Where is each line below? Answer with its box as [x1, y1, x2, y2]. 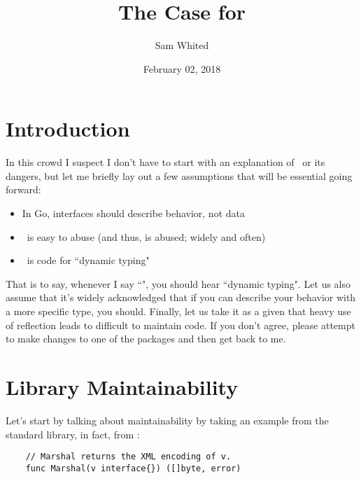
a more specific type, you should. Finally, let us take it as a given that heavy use [6, 304, 351, 318]
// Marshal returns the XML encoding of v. [25, 452, 232, 462]
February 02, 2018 [143, 61, 221, 76]
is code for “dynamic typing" [27, 253, 150, 268]
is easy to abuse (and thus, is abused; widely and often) [27, 229, 266, 244]
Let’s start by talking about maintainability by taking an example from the [6, 412, 329, 427]
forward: [6, 182, 41, 197]
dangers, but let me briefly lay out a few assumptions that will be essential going [6, 168, 353, 183]
